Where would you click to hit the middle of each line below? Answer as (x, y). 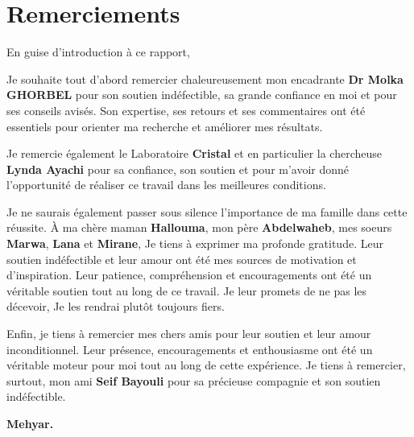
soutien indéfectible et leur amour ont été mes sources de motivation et (182, 259)
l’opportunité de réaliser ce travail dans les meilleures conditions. (166, 185)
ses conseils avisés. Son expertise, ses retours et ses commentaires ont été (186, 110)
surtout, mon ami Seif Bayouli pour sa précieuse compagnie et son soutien (194, 380)
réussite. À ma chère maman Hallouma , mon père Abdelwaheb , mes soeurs (199, 227)
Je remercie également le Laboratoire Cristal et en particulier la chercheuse (195, 153)
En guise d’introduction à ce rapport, (98, 52)
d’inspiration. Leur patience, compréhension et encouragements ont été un (189, 275)
